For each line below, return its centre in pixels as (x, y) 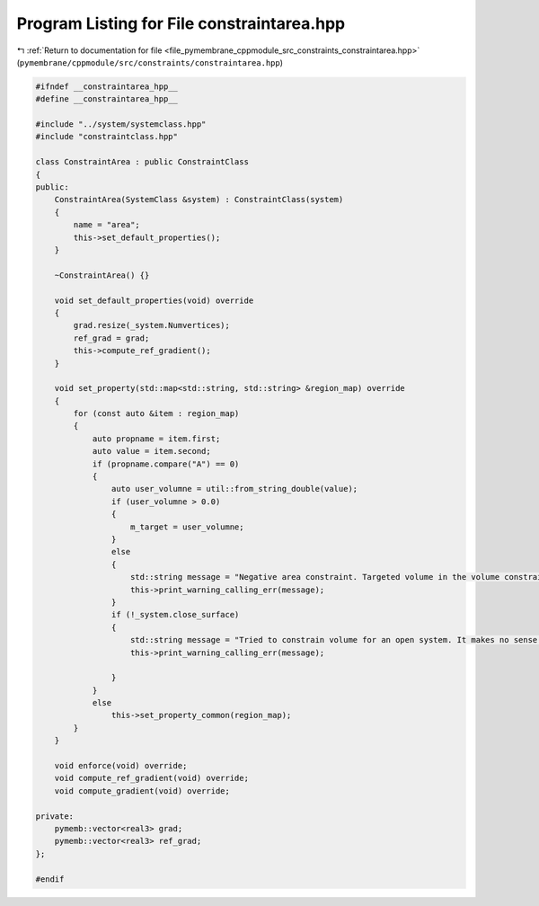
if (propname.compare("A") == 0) (166, 464)
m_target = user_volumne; (187, 527)
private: (55, 816)
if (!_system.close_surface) (175, 615)
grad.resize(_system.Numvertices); (152, 325)
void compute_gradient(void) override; (142, 791)
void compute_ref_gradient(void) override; (151, 778)
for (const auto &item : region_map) (156, 414)
